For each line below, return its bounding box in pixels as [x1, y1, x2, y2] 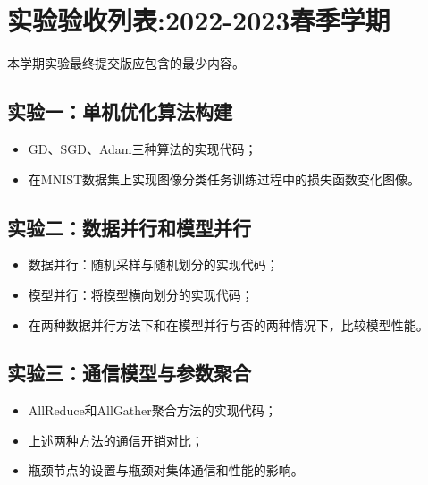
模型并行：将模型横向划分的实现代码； [28, 285, 254, 303]
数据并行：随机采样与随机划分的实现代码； [28, 255, 279, 274]
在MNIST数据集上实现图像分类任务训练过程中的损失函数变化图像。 [28, 169, 421, 188]
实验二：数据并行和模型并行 [7, 213, 251, 241]
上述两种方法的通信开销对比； [28, 430, 204, 449]
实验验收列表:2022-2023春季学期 [7, 2, 390, 38]
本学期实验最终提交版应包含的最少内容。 [7, 54, 245, 72]
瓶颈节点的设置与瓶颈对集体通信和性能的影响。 [28, 461, 304, 480]
